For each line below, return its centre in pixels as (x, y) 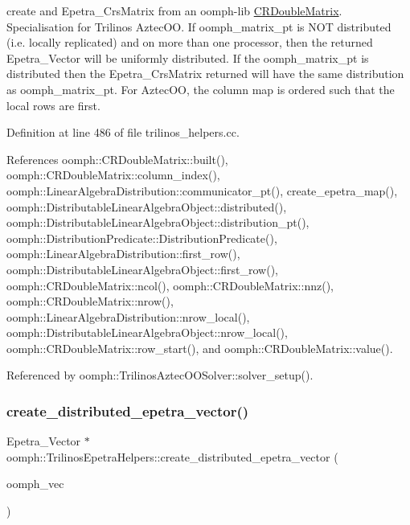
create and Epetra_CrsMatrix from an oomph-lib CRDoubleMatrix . (174, 10)
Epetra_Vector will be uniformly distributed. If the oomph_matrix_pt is (188, 57)
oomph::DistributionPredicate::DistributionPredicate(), (142, 238)
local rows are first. (53, 105)
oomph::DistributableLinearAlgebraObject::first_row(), (142, 269)
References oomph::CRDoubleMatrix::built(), (117, 159)
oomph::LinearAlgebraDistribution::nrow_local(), (128, 316)
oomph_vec (35, 484)
